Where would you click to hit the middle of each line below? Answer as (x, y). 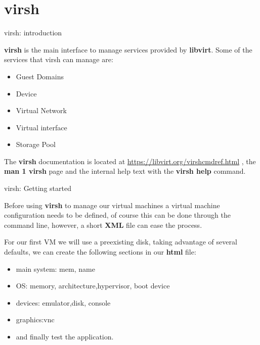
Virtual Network (41, 110)
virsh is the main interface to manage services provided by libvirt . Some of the (128, 49)
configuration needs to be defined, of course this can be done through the (117, 215)
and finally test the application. (65, 336)
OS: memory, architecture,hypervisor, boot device (93, 286)
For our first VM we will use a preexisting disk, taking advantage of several (121, 242)
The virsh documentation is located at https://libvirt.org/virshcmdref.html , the (130, 161)
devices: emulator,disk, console (63, 302)
